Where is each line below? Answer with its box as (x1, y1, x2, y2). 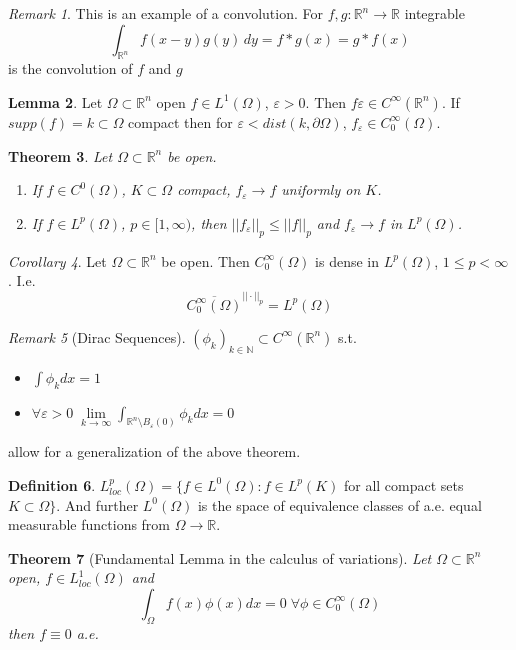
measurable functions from (8, 514, 171, 535)
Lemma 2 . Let (8, 91, 103, 112)
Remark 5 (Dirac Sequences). (8, 326, 186, 347)
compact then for (128, 111, 233, 132)
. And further (56, 494, 139, 515)
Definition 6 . (8, 474, 96, 495)
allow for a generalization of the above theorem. (8, 441, 301, 462)
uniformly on (281, 179, 361, 200)
